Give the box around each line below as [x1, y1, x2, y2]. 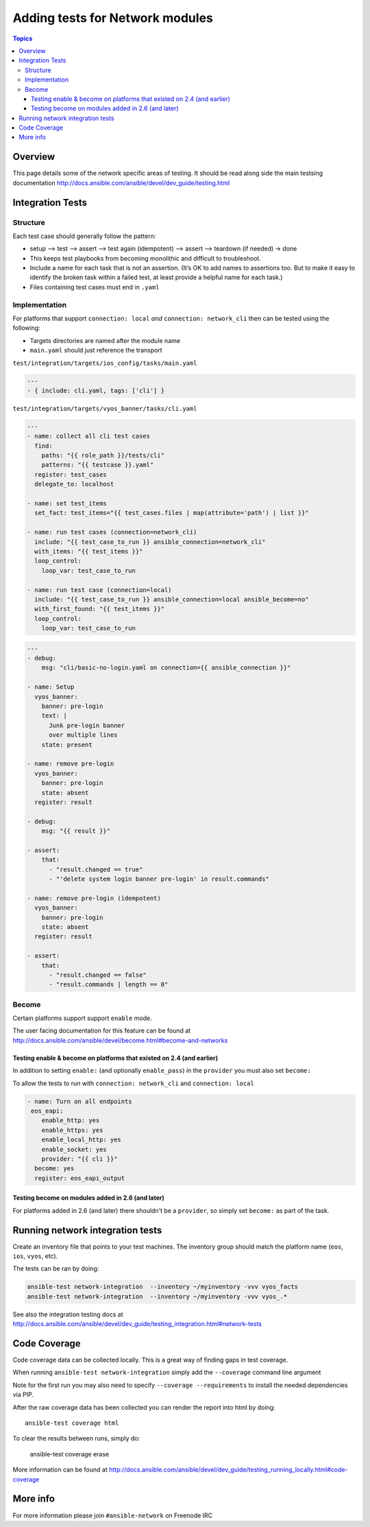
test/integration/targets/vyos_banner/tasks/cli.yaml [12, 405, 197, 412]
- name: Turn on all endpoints [27, 1098, 133, 1105]
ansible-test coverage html [25, 1419, 119, 1427]
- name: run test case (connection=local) [27, 586, 172, 593]
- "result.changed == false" [49, 971, 147, 979]
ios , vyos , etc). [12, 1252, 58, 1260]
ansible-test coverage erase [29, 1449, 110, 1458]
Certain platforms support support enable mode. [12, 1014, 152, 1022]
